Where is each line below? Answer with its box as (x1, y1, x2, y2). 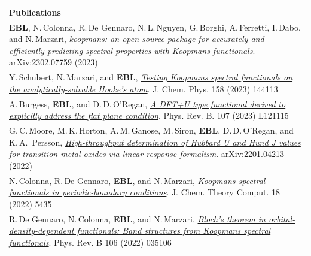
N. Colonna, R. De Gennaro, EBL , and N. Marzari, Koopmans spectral (9, 174, 266, 186)
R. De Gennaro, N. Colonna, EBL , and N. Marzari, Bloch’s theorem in (9, 212, 266, 225)
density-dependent (9, 224, 74, 237)
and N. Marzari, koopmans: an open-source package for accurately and (9, 32, 264, 45)
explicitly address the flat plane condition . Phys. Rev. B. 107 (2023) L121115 (9, 109, 289, 122)
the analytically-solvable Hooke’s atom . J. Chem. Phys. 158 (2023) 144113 (9, 82, 278, 95)
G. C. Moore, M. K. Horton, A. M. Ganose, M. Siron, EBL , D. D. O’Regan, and (9, 124, 294, 137)
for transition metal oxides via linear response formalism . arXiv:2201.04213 (9, 147, 284, 160)
